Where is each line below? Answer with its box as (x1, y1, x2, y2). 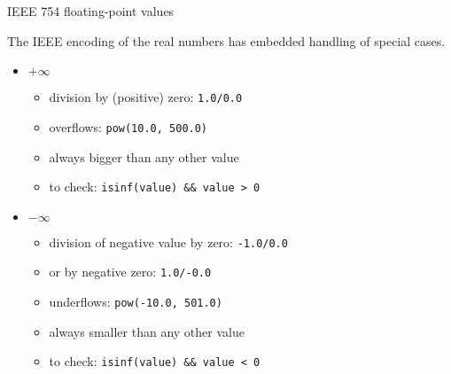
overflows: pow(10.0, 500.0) (49, 117, 208, 136)
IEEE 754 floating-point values (7, 2, 175, 19)
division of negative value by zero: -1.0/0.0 (49, 232, 288, 251)
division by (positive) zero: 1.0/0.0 (49, 88, 243, 106)
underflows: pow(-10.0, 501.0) (49, 292, 222, 311)
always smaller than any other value (49, 322, 245, 340)
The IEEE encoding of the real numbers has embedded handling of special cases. (7, 31, 446, 50)
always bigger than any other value (49, 147, 239, 166)
